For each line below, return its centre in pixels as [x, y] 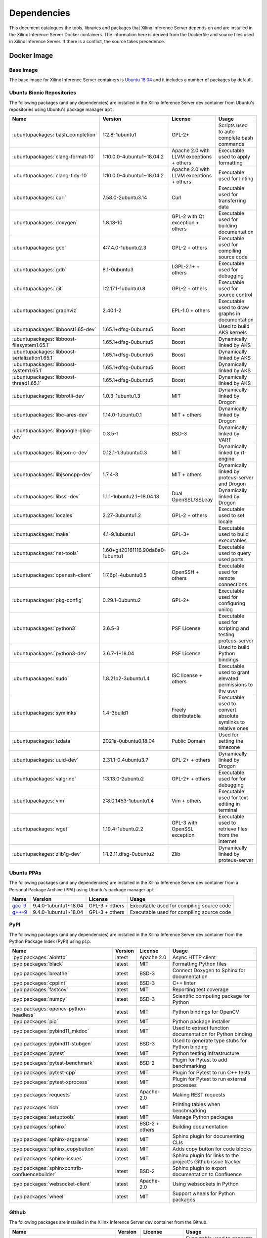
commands [231, 144]
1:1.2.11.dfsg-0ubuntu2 [128, 854]
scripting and [234, 628]
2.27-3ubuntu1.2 [122, 516]
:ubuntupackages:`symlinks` [45, 713]
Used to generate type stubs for [210, 1041]
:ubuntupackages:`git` [38, 289]
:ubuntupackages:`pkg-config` [48, 600]
